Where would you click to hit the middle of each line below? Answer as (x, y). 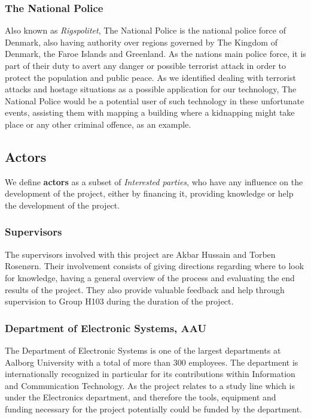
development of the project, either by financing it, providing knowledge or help (149, 193)
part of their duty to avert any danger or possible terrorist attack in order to (146, 65)
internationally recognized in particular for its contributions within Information (150, 374)
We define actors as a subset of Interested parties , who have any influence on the (154, 181)
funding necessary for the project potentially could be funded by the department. (153, 409)
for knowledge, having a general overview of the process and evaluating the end (150, 277)
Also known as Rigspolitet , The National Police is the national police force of (145, 30)
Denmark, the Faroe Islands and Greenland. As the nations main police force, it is (155, 54)
